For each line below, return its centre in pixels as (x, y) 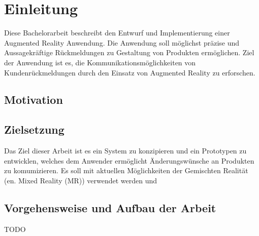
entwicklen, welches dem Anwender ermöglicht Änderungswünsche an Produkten (129, 160)
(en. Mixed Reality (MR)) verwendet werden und (81, 180)
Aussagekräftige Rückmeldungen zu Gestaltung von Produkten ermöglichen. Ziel (129, 52)
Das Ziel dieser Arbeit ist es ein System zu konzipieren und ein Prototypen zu (125, 151)
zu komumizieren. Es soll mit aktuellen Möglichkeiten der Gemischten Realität (126, 170)
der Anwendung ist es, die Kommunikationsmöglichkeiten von (100, 62)
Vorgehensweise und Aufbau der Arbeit (110, 207)
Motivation (34, 100)
